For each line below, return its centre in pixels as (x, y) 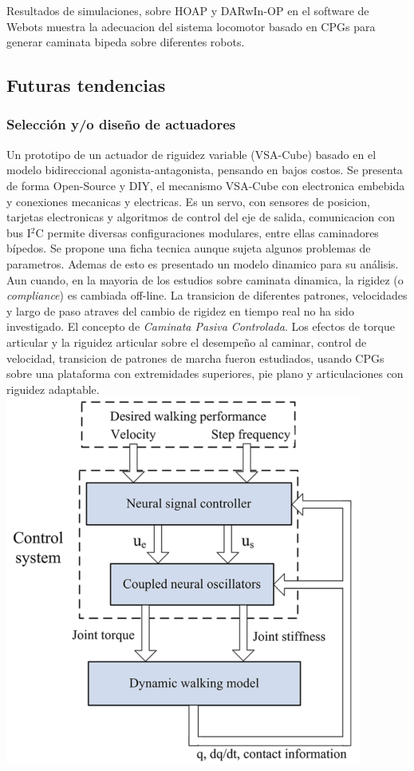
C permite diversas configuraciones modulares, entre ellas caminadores (207, 232)
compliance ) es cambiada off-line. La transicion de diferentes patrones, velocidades (207, 295)
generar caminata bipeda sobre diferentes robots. (126, 42)
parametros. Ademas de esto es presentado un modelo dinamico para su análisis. (203, 263)
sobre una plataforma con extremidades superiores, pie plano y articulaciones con (205, 374)
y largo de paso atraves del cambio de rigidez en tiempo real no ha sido (180, 310)
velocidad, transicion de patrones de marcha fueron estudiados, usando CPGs (195, 358)
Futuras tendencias (86, 85)
